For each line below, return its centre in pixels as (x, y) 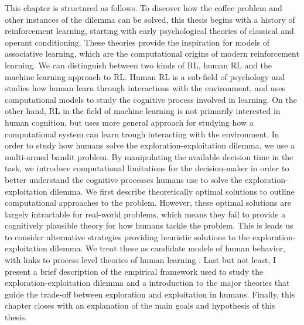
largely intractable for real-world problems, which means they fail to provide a (145, 214)
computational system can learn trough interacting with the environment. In (142, 134)
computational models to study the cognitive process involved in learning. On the (151, 99)
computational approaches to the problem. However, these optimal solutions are (148, 203)
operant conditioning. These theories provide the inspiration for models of (137, 42)
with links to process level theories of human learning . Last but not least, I (141, 260)
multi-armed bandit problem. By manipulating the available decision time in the (149, 156)
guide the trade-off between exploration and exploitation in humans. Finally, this (150, 294)
